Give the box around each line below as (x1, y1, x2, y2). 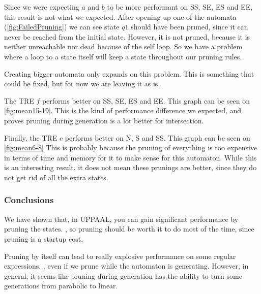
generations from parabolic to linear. (4, 280, 118, 291)
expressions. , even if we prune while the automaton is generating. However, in (4, 260, 249, 271)
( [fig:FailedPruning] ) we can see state (4, 21, 120, 32)
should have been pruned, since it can (131, 21, 248, 32)
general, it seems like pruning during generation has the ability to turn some (4, 270, 242, 281)
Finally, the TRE (4, 132, 57, 143)
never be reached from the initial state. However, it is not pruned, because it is (4, 31, 250, 42)
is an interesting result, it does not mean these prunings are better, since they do (4, 162, 257, 173)
